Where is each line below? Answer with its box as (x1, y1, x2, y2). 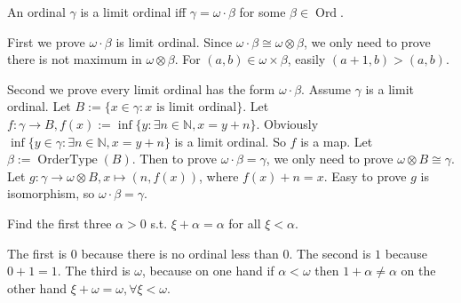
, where (199, 166, 239, 185)
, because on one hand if (141, 261, 274, 280)
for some (239, 3, 286, 20)
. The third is (57, 261, 131, 280)
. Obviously (256, 114, 319, 132)
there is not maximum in (7, 50, 142, 68)
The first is (7, 243, 68, 262)
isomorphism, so (7, 184, 95, 203)
